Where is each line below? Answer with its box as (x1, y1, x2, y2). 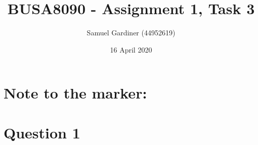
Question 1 (4, 122, 80, 142)
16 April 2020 (110, 44, 152, 55)
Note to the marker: (4, 82, 147, 103)
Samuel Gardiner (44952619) (87, 27, 176, 38)
